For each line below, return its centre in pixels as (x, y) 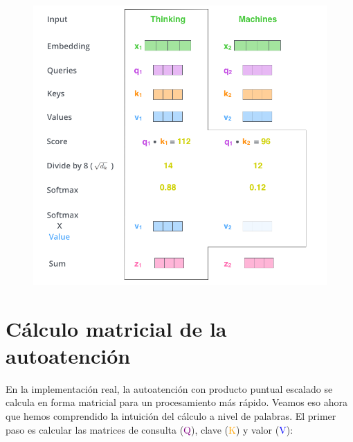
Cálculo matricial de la (116, 328)
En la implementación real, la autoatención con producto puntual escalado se (169, 388)
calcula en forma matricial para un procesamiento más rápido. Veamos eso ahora (177, 402)
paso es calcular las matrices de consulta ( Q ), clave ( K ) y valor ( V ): (150, 429)
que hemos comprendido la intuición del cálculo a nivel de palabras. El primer (171, 416)
